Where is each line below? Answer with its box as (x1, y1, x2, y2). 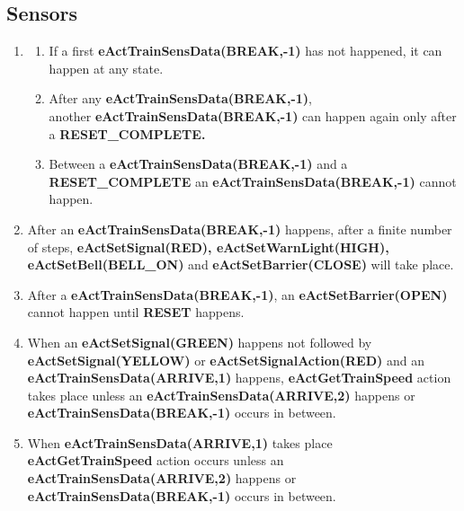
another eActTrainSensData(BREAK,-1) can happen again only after (49, 106, 457, 125)
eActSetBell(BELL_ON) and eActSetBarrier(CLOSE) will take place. (27, 255, 454, 274)
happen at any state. (49, 58, 164, 77)
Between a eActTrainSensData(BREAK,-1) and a (49, 154, 348, 173)
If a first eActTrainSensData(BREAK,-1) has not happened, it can (49, 41, 442, 60)
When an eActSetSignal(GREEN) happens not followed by (27, 332, 372, 351)
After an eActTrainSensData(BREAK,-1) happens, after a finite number (27, 219, 452, 238)
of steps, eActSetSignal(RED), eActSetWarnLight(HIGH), (27, 237, 389, 256)
